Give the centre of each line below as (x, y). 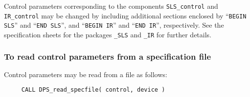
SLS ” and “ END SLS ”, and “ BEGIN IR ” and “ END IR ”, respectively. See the (114, 25)
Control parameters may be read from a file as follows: (86, 74)
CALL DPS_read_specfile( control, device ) (93, 90)
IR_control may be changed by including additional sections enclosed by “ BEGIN (125, 15)
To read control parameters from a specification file (108, 56)
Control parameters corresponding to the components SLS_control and (111, 6)
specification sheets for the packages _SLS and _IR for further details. (108, 34)
